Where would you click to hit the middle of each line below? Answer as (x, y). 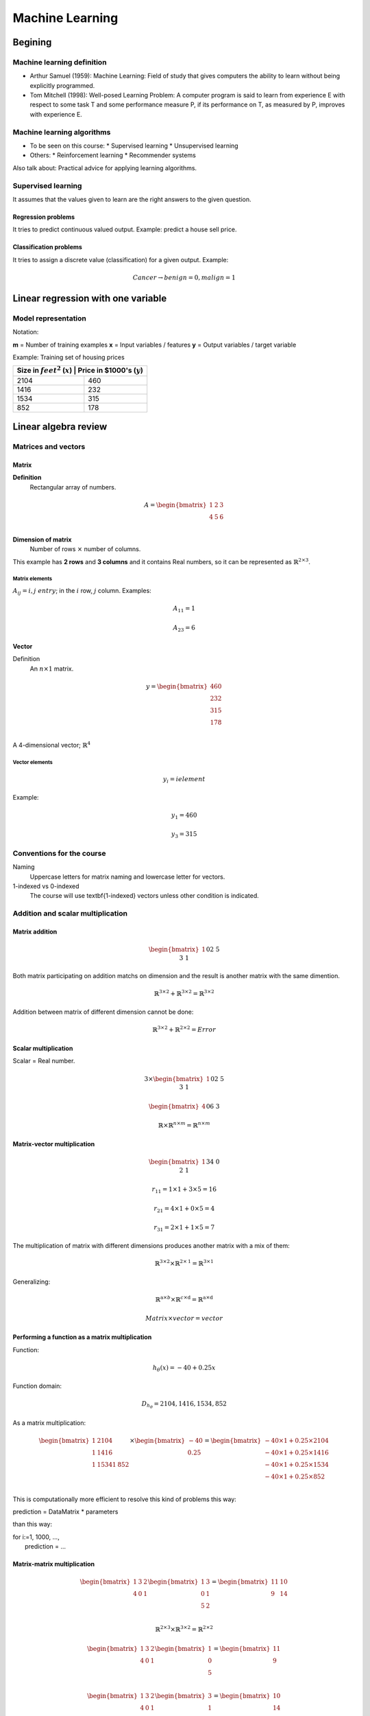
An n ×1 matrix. (52, 669)
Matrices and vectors (49, 447)
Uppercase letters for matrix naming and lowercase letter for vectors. (127, 877)
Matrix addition (35, 931)
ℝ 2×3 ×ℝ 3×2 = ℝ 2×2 (184, 1629)
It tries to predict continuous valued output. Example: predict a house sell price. (125, 229)
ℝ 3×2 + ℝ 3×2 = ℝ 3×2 (184, 993)
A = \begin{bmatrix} (175, 505)
